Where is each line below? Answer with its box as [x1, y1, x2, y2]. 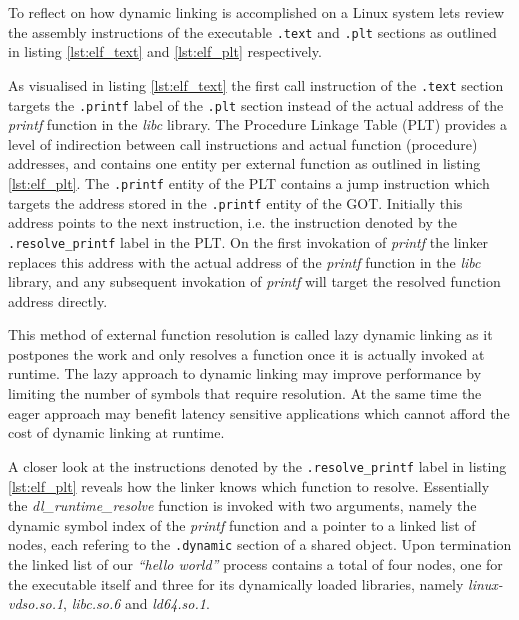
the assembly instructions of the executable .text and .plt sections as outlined [8, 21, 497, 42]
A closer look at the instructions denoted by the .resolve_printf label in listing [8, 455, 507, 476]
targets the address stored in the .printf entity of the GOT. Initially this [8, 192, 463, 213]
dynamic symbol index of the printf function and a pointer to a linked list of [8, 514, 476, 535]
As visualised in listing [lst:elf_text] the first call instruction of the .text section [8, 74, 504, 95]
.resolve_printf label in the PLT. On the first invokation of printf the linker [8, 231, 489, 252]
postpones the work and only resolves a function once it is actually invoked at [8, 343, 485, 364]
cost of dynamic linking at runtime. [8, 422, 225, 443]
